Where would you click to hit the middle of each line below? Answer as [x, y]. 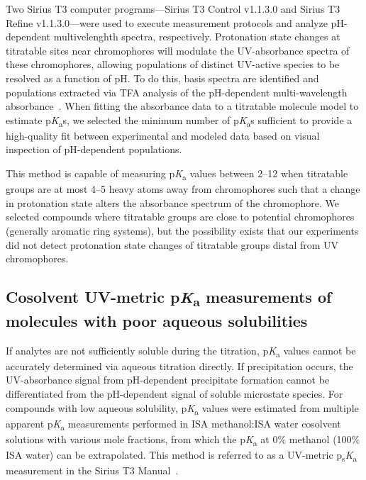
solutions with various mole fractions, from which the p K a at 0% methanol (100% [183, 440]
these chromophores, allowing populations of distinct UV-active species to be [173, 64]
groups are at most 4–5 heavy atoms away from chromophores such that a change [183, 189]
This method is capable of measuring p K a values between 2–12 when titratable [177, 174]
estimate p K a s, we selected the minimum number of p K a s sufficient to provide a [179, 121]
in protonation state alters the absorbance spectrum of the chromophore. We [172, 202]
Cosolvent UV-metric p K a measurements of [169, 298]
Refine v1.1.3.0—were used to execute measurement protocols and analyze [167, 22]
